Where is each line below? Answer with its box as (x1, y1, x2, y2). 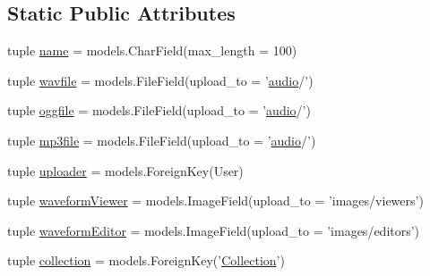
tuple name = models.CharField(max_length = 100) (7, 41, 297, 60)
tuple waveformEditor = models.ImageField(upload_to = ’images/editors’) (7, 221, 420, 239)
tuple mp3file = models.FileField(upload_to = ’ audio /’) (7, 130, 316, 149)
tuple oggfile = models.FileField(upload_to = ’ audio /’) (7, 101, 311, 120)
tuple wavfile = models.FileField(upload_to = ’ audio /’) (7, 71, 314, 89)
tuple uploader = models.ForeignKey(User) (7, 161, 244, 180)
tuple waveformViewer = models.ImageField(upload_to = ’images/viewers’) (7, 191, 424, 210)
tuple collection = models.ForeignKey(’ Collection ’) (7, 251, 285, 270)
